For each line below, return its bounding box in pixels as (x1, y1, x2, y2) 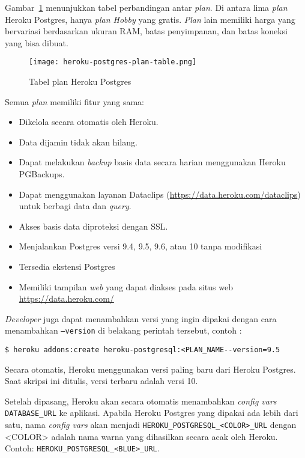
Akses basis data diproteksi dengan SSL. (19, 219, 168, 232)
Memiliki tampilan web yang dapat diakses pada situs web (19, 280, 233, 293)
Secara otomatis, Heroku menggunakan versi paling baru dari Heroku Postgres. (5, 362, 296, 375)
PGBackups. (19, 168, 65, 180)
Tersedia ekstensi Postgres (19, 260, 115, 272)
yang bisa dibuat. (5, 36, 68, 49)
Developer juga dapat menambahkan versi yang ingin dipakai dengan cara (5, 312, 277, 325)
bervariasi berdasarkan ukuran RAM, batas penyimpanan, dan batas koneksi (5, 25, 288, 37)
